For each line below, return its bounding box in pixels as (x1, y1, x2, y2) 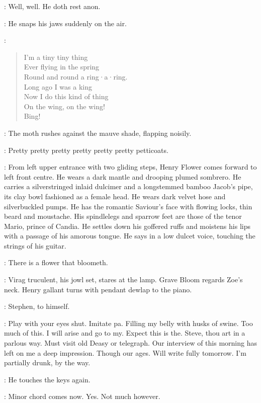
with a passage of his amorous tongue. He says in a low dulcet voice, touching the (4, 230, 255, 241)
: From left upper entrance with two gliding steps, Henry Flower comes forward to (4, 162, 257, 172)
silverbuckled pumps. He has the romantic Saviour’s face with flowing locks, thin (4, 201, 252, 211)
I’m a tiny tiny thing (24, 51, 88, 62)
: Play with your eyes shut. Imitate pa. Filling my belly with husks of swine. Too (4, 317, 253, 328)
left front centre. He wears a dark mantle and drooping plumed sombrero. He (4, 171, 241, 182)
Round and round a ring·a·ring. (24, 71, 128, 82)
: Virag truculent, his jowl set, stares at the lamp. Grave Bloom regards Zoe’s (4, 274, 243, 285)
